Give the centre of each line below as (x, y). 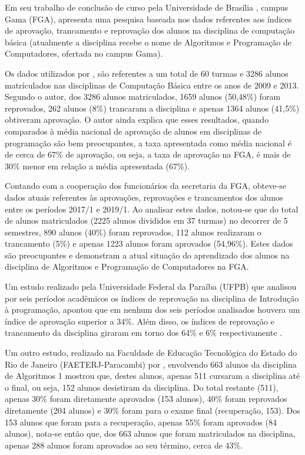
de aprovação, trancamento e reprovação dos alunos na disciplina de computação (150, 30)
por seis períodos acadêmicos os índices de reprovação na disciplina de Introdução (152, 298)
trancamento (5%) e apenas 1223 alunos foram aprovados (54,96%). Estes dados (149, 243)
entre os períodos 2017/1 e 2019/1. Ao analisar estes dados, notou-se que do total (152, 209)
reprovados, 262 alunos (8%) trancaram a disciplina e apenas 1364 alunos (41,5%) (152, 108)
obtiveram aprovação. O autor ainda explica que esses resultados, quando (137, 120)
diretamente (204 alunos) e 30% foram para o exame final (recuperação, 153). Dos (152, 410)
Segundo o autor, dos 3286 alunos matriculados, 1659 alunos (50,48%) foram (143, 96)
